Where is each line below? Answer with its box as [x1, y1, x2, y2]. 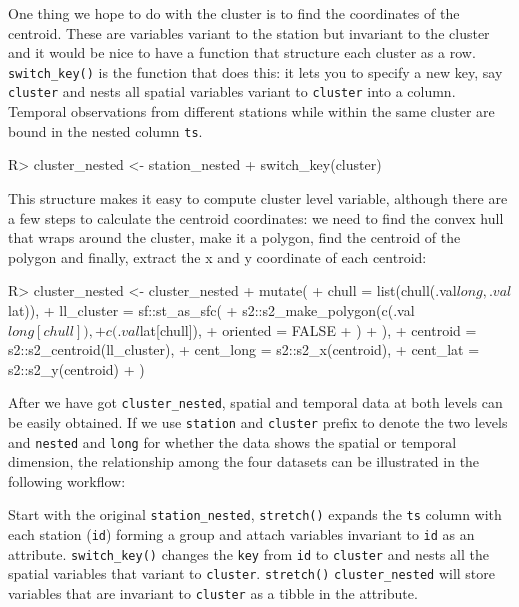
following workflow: [8, 470, 126, 491]
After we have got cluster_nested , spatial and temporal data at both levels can [8, 392, 503, 413]
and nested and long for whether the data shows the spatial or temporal [8, 431, 457, 452]
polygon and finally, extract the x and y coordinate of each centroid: [8, 246, 427, 267]
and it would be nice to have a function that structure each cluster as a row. [8, 42, 476, 63]
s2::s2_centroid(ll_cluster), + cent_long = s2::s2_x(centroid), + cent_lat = [8, 339, 480, 360]
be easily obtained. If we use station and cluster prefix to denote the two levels [8, 411, 508, 432]
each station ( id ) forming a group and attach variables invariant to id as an [8, 524, 475, 545]
